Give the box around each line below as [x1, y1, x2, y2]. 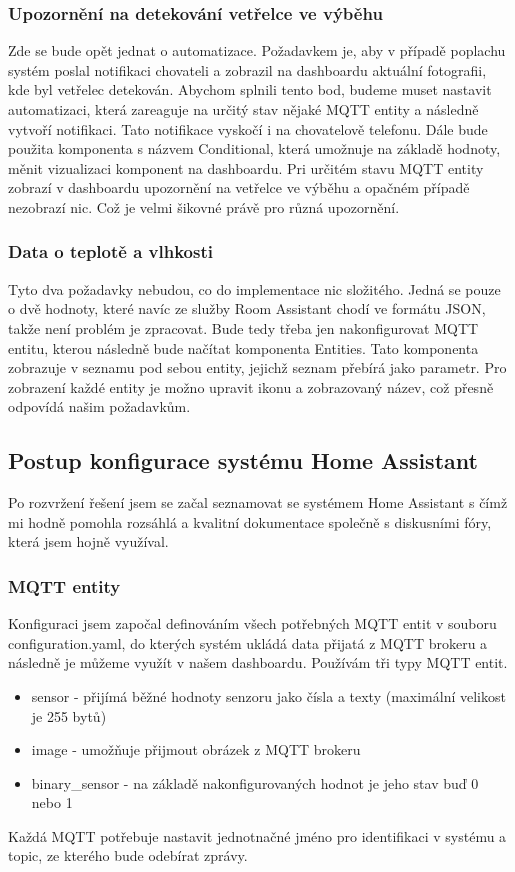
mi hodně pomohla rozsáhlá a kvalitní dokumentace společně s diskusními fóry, [8, 511, 492, 532]
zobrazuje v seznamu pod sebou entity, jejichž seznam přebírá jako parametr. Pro [8, 357, 507, 378]
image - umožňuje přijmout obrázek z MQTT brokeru [31, 739, 361, 760]
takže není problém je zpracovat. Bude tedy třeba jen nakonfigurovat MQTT [8, 317, 479, 338]
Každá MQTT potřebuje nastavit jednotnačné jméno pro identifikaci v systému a [8, 825, 507, 846]
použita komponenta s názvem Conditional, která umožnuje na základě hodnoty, [8, 138, 501, 159]
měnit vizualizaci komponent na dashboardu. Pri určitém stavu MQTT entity [8, 157, 484, 178]
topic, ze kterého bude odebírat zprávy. [8, 845, 248, 866]
